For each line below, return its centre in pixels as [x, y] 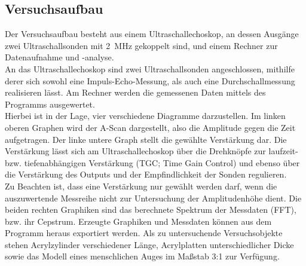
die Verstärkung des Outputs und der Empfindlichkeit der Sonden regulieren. [146, 174]
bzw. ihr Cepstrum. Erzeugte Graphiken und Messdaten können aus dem [138, 221]
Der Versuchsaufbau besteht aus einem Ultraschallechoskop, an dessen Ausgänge [152, 34]
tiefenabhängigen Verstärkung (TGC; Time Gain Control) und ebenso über [162, 162]
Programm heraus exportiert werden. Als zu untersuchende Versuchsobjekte [144, 233]
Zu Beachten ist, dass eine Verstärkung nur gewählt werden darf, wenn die [141, 186]
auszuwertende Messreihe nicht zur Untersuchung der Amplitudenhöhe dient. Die [153, 198]
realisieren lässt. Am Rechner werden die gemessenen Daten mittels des [135, 92]
